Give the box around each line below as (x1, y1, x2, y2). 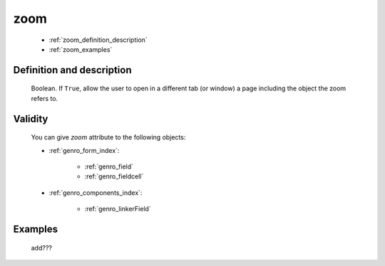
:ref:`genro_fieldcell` (84, 172, 144, 181)
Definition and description (13, 64, 132, 76)
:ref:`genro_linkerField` (84, 205, 151, 213)
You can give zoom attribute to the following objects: (31, 133, 186, 142)
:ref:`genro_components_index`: (48, 188, 143, 197)
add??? (31, 243, 53, 252)
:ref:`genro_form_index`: (48, 146, 120, 154)
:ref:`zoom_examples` (48, 45, 113, 53)
